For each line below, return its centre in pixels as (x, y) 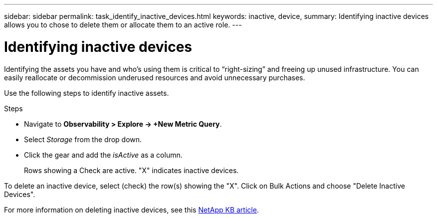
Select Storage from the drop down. (83, 139)
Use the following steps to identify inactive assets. (87, 93)
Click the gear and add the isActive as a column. (103, 155)
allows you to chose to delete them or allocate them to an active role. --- (123, 25)
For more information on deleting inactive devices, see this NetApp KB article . (131, 210)
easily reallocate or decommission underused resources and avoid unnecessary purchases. (155, 77)
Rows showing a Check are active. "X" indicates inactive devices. (131, 170)
